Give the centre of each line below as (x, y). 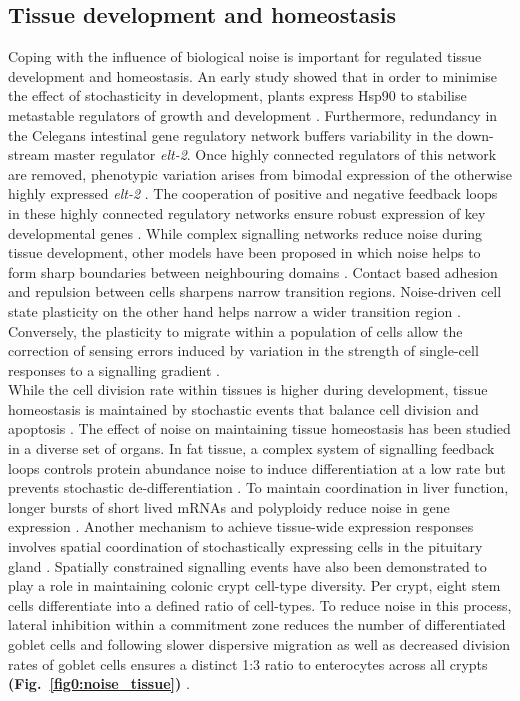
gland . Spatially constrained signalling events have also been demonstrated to (247, 565)
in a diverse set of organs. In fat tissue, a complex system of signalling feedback (251, 448)
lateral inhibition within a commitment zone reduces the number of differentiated (257, 624)
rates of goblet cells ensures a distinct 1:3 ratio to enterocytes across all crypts (248, 663)
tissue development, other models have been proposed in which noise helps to (244, 252)
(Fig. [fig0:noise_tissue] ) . (99, 683)
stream (29, 154)
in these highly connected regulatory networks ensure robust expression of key (247, 212)
